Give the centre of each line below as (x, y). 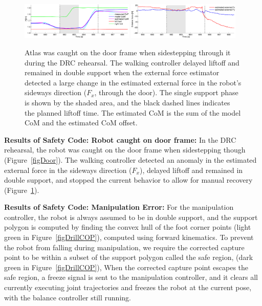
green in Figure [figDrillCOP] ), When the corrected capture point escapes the (126, 267)
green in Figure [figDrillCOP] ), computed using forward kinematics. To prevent (129, 237)
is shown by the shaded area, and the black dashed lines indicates (127, 102)
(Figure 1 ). (22, 190)
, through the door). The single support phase (166, 92)
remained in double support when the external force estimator (122, 72)
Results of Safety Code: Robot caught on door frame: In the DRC (120, 139)
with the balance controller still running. (68, 297)
